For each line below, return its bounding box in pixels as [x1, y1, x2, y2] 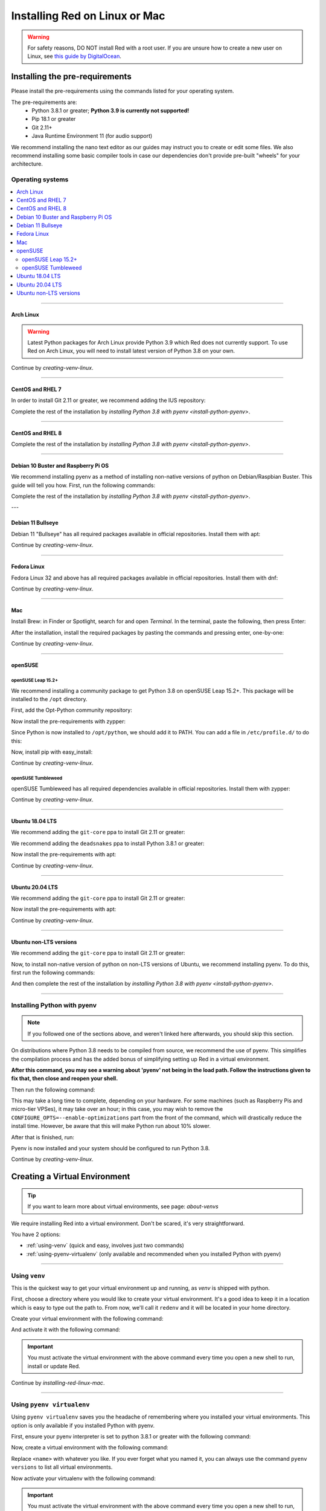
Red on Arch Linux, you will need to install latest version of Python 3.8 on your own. [27, 348, 235, 355]
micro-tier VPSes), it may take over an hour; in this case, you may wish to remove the [11, 1105, 223, 1113]
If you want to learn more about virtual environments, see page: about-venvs [27, 1203, 219, 1210]
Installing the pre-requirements [11, 71, 132, 82]
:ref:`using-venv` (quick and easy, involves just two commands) [26, 1242, 184, 1249]
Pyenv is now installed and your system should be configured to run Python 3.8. [11, 1145, 210, 1152]
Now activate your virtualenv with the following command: [11, 1475, 156, 1482]
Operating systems [11, 175, 69, 184]
